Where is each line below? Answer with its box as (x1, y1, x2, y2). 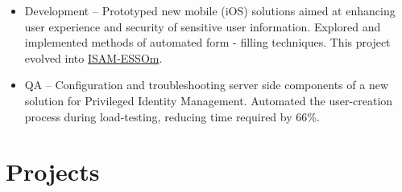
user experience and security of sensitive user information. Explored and (24, 18, 381, 35)
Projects (6, 155, 100, 188)
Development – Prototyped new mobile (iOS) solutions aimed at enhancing (24, 2, 396, 18)
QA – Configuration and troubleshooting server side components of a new (24, 76, 389, 93)
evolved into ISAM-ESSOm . (24, 49, 163, 66)
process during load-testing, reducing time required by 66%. (24, 108, 320, 125)
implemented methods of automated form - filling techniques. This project (24, 34, 391, 51)
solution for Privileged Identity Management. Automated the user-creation (24, 92, 393, 108)
